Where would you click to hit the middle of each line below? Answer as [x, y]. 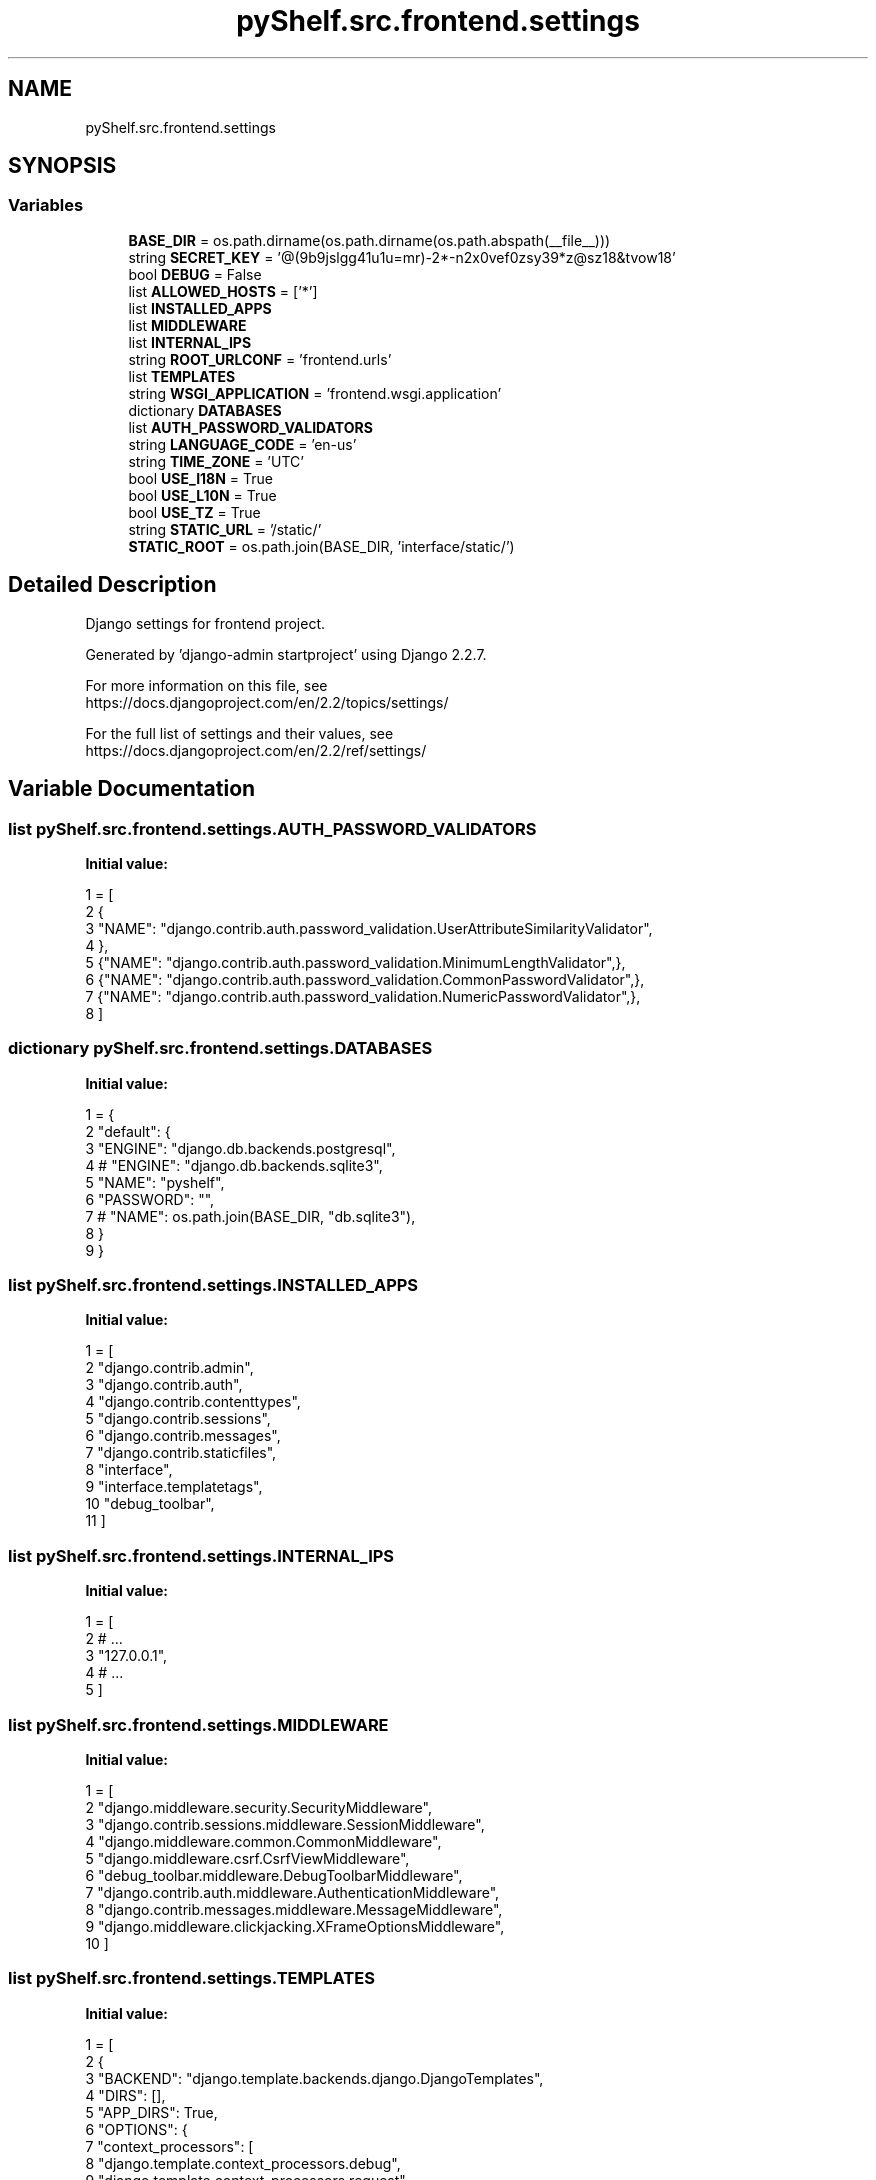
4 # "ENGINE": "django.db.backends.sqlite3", [234, 1165]
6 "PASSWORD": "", [150, 1199]
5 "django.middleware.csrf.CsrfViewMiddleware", [247, 1858]
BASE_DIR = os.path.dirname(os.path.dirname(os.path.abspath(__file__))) [369, 240]
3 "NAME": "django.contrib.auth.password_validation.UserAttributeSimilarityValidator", [369, 928]
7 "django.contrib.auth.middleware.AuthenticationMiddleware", [292, 1892]
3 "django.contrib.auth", [164, 1385]
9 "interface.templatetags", [174, 1487]
